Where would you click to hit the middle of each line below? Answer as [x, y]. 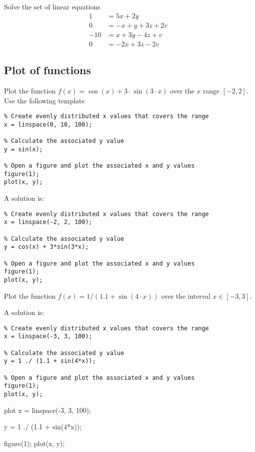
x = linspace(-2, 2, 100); [48, 222]
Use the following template [44, 100]
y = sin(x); [23, 149]
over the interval [186, 295]
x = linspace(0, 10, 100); [48, 124]
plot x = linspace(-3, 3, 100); [48, 410]
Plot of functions [48, 70]
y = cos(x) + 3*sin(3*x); [46, 247]
